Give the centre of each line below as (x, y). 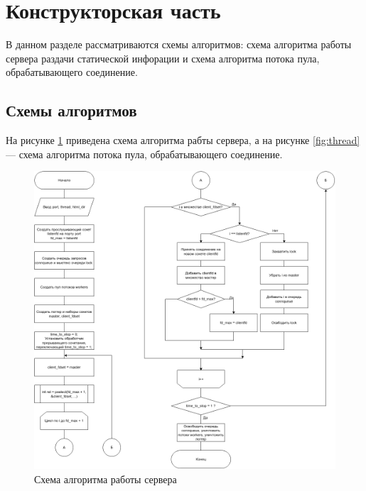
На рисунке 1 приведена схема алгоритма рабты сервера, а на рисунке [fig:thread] (183, 140)
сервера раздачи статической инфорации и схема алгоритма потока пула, (163, 58)
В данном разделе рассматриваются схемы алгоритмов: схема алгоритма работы (179, 44)
